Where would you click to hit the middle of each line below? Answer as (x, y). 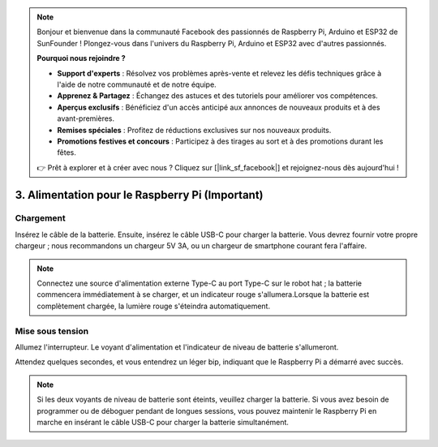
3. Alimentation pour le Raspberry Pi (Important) (139, 195)
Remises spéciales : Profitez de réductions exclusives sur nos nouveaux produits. (194, 130)
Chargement (40, 218)
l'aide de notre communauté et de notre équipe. (137, 84)
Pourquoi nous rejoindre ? (81, 58)
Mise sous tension (52, 331)
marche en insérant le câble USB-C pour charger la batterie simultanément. (163, 422)
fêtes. (67, 153)
